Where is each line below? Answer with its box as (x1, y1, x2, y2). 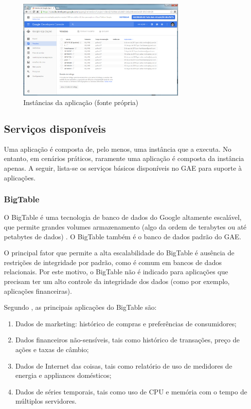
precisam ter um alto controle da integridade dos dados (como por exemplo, (4, 276, 230, 286)
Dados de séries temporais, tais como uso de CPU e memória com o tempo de (15, 386, 247, 396)
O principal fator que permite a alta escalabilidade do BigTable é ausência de (4, 248, 234, 258)
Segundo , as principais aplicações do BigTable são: (4, 302, 157, 312)
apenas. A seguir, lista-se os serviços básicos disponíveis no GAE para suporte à (4, 163, 242, 173)
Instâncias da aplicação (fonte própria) (23, 97, 139, 107)
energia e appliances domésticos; (15, 370, 111, 380)
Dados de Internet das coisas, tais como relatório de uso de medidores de (15, 360, 233, 371)
